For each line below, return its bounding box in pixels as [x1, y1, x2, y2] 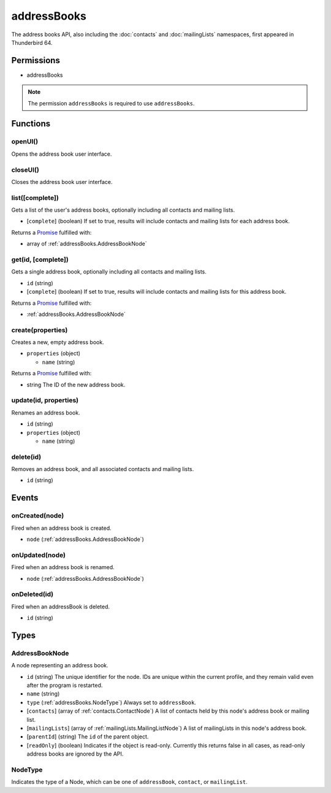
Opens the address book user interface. [11, 150, 112, 158]
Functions [11, 118, 51, 129]
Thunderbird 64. [11, 39, 53, 46]
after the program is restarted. [26, 681, 103, 689]
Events [11, 492, 39, 503]
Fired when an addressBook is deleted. [11, 603, 110, 610]
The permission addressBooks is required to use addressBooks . [28, 99, 195, 107]
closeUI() [11, 166, 39, 174]
